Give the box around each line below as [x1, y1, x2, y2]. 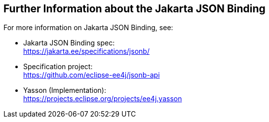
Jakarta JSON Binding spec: [23, 39, 115, 47]
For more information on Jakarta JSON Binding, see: [3, 23, 173, 32]
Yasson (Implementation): [23, 86, 106, 95]
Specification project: [23, 62, 93, 71]
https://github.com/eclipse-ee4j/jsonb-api [23, 71, 160, 80]
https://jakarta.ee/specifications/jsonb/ [23, 47, 150, 56]
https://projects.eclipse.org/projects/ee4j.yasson [23, 94, 182, 103]
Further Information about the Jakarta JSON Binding [3, 2, 266, 15]
